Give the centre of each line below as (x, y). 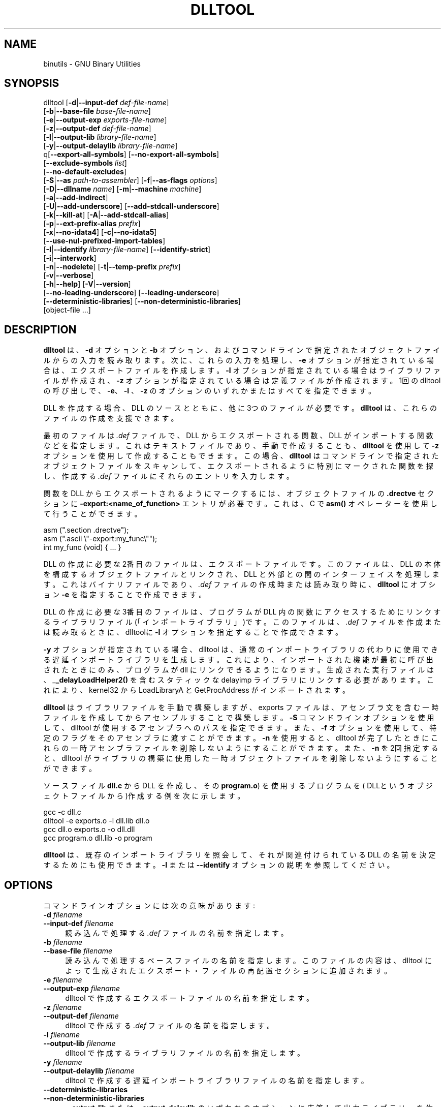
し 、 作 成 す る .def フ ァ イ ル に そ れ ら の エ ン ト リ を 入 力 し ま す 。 (168, 476)
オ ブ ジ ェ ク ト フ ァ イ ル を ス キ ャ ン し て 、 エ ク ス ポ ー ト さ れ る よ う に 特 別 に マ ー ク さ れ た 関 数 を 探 (238, 466)
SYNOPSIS (32, 83)
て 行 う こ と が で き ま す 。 (92, 514)
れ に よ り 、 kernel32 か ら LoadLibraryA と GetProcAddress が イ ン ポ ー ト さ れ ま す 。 (196, 690)
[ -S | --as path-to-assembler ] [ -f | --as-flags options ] (130, 180)
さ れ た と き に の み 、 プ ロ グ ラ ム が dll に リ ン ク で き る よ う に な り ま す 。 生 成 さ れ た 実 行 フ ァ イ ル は (239, 670)
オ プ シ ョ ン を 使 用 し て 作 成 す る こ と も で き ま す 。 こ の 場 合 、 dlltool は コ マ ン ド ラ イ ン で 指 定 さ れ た (241, 456)
